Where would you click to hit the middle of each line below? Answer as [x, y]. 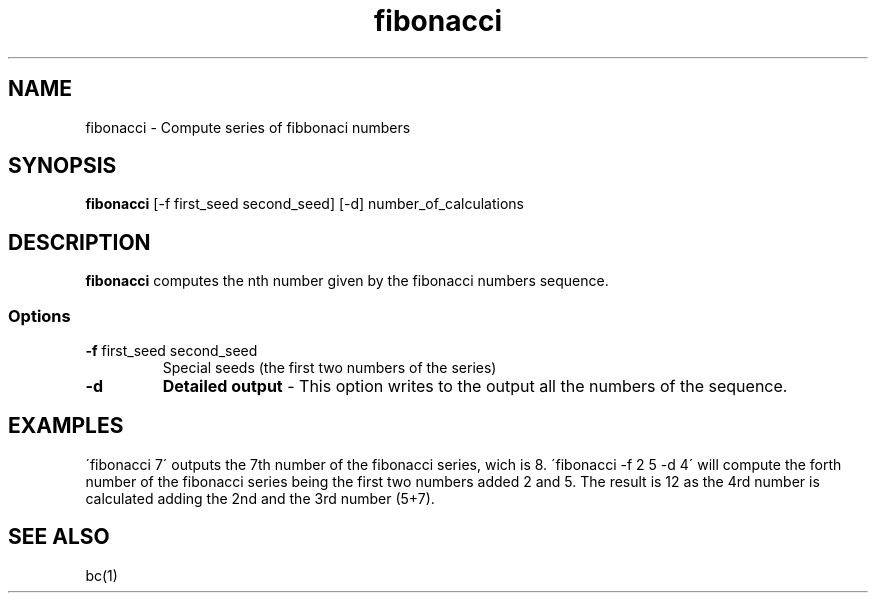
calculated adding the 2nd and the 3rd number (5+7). [260, 498]
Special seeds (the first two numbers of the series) [329, 368]
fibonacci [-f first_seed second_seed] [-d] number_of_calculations [305, 204]
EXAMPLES [66, 426]
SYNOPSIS [62, 166]
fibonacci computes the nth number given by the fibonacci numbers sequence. [347, 281]
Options [39, 315]
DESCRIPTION [79, 242]
